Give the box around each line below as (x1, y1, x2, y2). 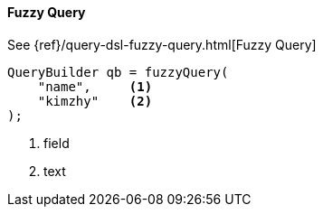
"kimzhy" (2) (37, 93, 153, 108)
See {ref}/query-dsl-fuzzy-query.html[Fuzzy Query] (7, 36, 317, 52)
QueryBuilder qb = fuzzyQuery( (7, 64, 229, 79)
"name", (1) (37, 79, 153, 94)
